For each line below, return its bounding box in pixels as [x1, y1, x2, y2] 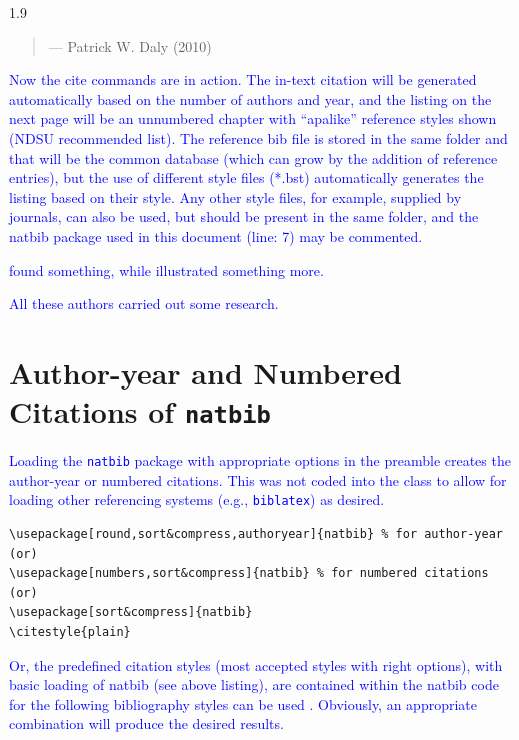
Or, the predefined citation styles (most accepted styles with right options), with [9, 654, 503, 675]
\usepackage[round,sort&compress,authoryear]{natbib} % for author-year [9, 527, 503, 542]
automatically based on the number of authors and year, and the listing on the [9, 88, 492, 109]
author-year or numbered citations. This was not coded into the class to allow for [9, 469, 507, 490]
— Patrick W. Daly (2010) [48, 35, 212, 56]
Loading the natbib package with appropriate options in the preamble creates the [9, 450, 511, 471]
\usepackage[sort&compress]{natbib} [9, 605, 253, 620]
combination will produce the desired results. [9, 713, 284, 734]
